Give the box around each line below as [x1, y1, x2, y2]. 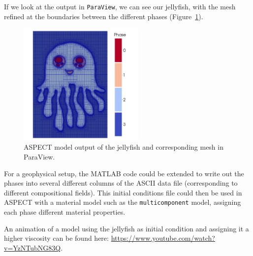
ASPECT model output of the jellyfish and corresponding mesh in [24, 142, 223, 152]
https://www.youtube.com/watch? [111, 233, 215, 243]
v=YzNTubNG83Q [4, 242, 61, 253]
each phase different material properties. [4, 206, 126, 217]
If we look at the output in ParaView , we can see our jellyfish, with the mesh [4, 1, 236, 11]
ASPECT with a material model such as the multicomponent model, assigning [4, 197, 241, 207]
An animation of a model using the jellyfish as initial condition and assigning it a [4, 223, 249, 233]
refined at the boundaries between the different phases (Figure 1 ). [4, 11, 203, 21]
